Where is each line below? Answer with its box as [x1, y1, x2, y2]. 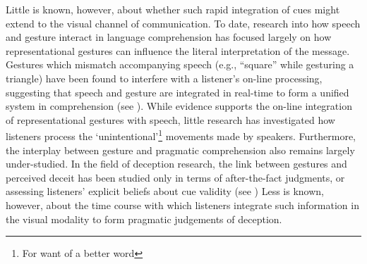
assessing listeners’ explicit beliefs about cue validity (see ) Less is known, [6, 184, 324, 199]
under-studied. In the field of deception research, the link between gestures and [6, 156, 347, 171]
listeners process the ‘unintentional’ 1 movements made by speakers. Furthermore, [6, 127, 356, 143]
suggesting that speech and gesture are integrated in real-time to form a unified [6, 84, 349, 99]
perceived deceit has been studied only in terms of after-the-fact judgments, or [6, 170, 345, 184]
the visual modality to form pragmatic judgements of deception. [6, 211, 282, 226]
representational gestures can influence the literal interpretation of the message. [6, 43, 350, 58]
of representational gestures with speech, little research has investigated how [6, 112, 335, 127]
